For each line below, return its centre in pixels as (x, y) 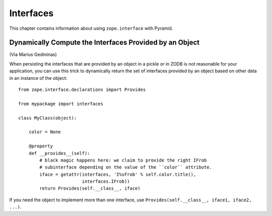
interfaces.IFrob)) (106, 181)
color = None (45, 132)
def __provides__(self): (59, 153)
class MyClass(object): (48, 118)
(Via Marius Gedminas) (33, 55)
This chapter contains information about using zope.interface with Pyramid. (91, 28)
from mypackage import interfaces (61, 104)
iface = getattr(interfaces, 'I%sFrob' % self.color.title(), (118, 174)
